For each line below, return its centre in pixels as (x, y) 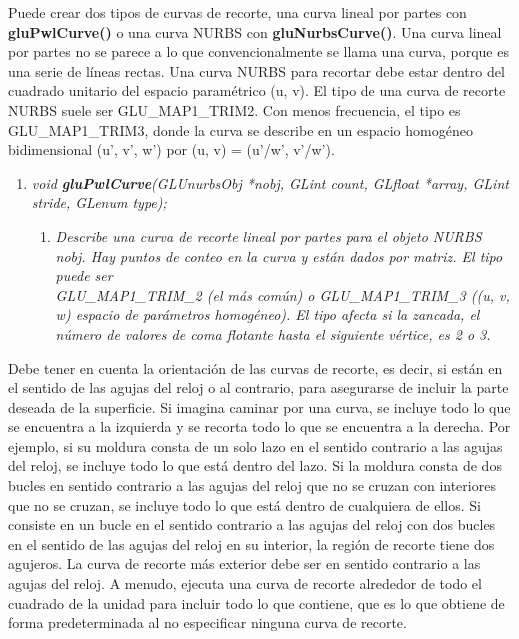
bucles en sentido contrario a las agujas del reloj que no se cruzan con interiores (252, 485)
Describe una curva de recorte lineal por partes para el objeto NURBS (268, 235)
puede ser (84, 275)
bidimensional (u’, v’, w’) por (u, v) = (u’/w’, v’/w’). (171, 149)
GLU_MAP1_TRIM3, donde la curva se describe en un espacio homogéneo (240, 129)
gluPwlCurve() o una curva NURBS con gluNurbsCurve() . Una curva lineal (255, 31)
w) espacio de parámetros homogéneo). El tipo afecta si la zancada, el (267, 314)
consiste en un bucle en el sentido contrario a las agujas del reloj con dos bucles (252, 524)
